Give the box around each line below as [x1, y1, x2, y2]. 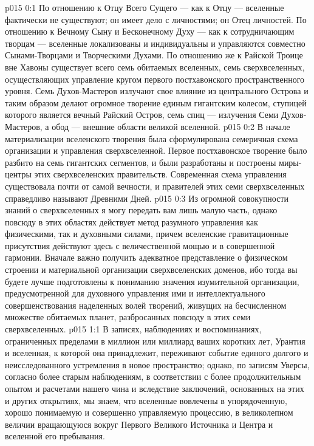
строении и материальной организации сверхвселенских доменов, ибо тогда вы [5, 263, 298, 276]
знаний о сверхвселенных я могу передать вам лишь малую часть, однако [5, 204, 278, 216]
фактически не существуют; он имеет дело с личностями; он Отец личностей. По [5, 13, 307, 26]
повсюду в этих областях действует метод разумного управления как [5, 215, 258, 228]
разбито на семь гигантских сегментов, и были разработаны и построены [5, 156, 276, 168]
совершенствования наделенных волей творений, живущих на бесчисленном [5, 298, 287, 311]
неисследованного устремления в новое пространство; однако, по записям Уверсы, [5, 358, 310, 371]
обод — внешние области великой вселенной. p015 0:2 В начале [52, 120, 290, 132]
